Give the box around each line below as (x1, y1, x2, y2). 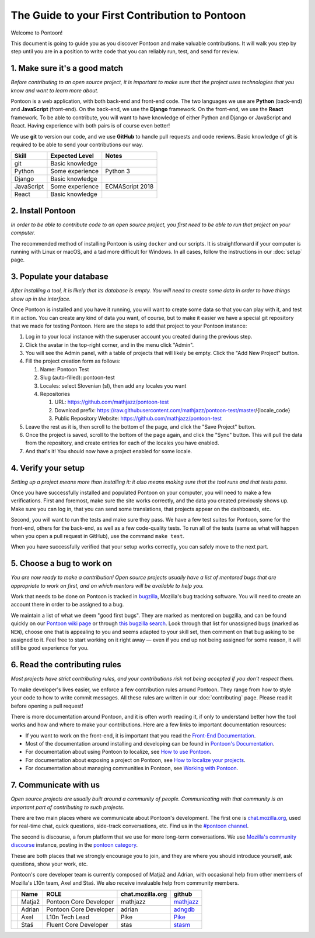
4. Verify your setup (10, 463, 85, 473)
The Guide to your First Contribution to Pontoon (10, 9, 246, 22)
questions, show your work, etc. (10, 860, 88, 867)
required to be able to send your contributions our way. (10, 141, 143, 148)
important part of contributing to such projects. (10, 803, 125, 811)
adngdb (173, 905, 195, 913)
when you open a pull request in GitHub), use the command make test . (10, 533, 185, 540)
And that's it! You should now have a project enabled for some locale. (25, 447, 192, 454)
